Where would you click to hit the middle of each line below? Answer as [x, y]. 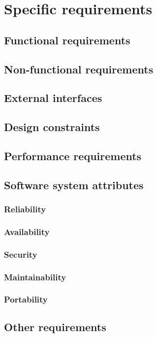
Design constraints [52, 127]
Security [21, 254]
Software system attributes [74, 185]
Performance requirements [73, 155]
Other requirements [55, 326]
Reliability [25, 209]
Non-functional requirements [79, 69]
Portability [26, 299]
